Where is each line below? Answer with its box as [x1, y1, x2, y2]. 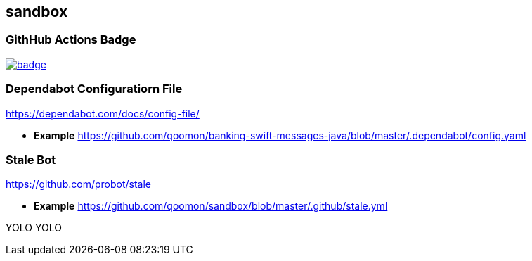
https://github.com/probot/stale [6, 178, 151, 191]
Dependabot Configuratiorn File [6, 82, 183, 96]
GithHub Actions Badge [6, 32, 136, 47]
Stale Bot [6, 152, 56, 167]
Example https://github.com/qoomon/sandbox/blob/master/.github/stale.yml [34, 200, 388, 212]
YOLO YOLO [6, 222, 62, 234]
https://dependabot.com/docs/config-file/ [6, 107, 200, 120]
